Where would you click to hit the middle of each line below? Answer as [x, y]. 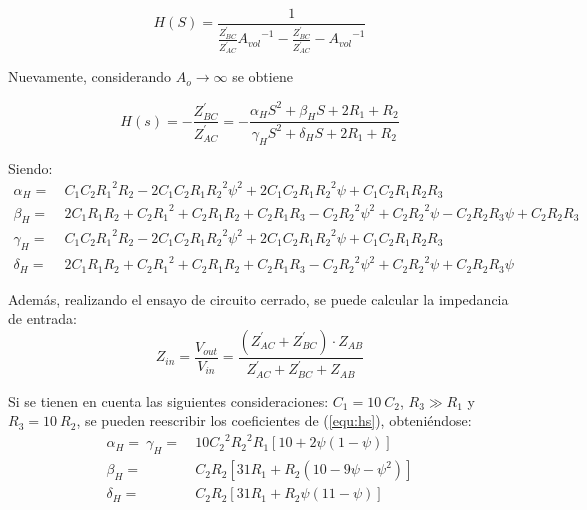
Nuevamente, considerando [90, 76]
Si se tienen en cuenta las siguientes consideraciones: [168, 400]
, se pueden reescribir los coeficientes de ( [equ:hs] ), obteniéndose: [274, 420]
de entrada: [42, 318]
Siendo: [30, 167]
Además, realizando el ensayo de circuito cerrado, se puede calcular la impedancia [258, 298]
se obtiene [262, 76]
